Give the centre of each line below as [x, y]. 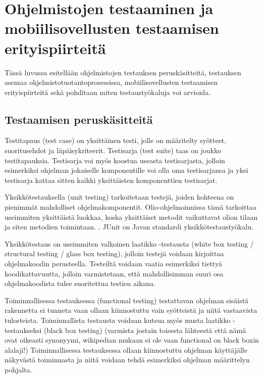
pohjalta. [18, 369]
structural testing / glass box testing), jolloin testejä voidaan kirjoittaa [114, 253]
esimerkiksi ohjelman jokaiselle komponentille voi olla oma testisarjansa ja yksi [126, 170]
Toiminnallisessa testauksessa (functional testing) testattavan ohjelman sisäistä [127, 300]
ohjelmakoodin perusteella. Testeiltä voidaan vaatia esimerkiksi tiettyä [113, 264]
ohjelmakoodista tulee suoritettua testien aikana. [80, 283]
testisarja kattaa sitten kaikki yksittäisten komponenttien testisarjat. [111, 180]
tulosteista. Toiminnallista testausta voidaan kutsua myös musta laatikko [118, 320]
